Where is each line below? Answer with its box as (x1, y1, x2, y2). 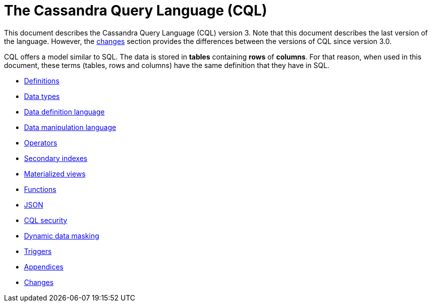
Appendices (24, 262, 64, 271)
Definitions (24, 76, 60, 85)
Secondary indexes (24, 153, 88, 162)
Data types (24, 91, 60, 100)
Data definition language (24, 107, 105, 116)
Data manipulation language (24, 122, 116, 131)
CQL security (24, 215, 68, 224)
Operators (24, 138, 58, 147)
